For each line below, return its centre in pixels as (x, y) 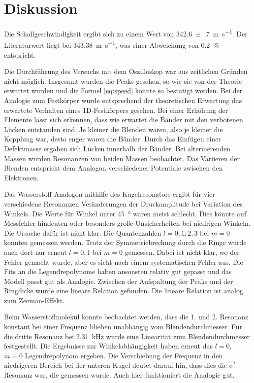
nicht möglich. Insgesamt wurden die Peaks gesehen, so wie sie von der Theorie (123, 81)
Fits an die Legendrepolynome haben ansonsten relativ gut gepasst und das (118, 271)
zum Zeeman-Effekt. (34, 300)
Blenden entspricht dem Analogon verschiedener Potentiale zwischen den (113, 168)
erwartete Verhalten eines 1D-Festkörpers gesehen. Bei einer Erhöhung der (116, 110)
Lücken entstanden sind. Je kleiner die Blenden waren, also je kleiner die (113, 129)
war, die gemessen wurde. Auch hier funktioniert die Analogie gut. (135, 375)
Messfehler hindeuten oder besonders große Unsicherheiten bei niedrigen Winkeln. (127, 223)
